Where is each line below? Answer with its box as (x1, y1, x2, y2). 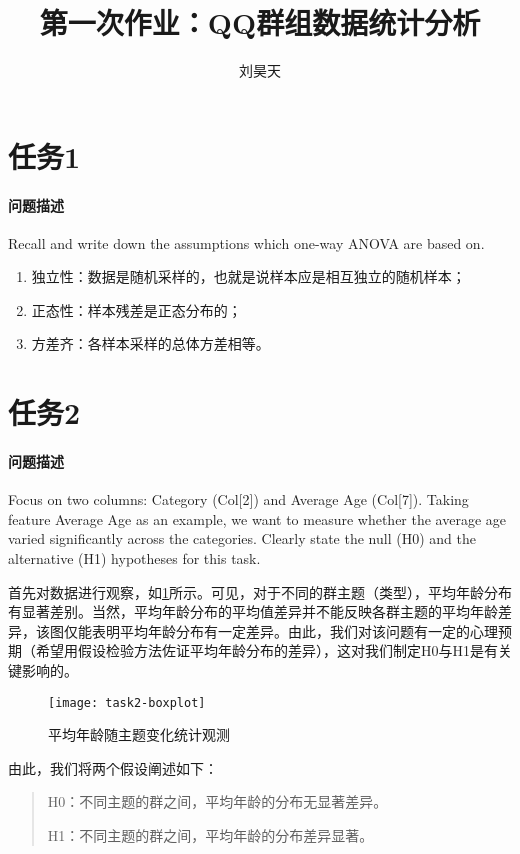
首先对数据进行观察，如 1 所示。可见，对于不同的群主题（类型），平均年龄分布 (8, 581, 512, 602)
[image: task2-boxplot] (48, 695, 206, 710)
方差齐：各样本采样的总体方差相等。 (31, 333, 270, 354)
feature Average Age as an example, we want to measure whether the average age (8, 508, 507, 529)
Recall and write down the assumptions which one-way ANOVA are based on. (8, 232, 485, 253)
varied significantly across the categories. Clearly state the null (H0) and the (8, 528, 476, 549)
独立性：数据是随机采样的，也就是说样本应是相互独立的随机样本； (31, 266, 466, 287)
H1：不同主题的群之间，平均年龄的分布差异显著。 (47, 825, 374, 846)
